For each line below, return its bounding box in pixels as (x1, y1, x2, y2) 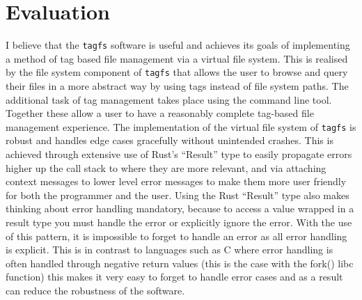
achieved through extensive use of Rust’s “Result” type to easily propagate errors (6, 147, 352, 161)
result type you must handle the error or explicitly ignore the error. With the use (6, 215, 352, 230)
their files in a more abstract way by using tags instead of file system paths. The (6, 79, 349, 93)
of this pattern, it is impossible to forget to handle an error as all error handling (6, 228, 347, 243)
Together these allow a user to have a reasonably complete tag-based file (6, 106, 314, 120)
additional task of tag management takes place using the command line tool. (6, 92, 332, 106)
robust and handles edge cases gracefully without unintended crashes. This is (6, 133, 333, 148)
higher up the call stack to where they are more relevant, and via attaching (6, 160, 326, 175)
